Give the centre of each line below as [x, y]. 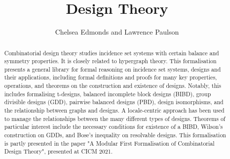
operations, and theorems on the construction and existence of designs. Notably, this [113, 86]
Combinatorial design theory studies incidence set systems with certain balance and [112, 53]
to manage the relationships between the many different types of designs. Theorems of [115, 118]
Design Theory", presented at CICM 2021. [58, 151]
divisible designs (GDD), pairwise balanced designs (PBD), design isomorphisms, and [114, 102]
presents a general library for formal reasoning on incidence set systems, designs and [113, 69]
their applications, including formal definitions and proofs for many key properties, [111, 77]
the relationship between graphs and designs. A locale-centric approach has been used [114, 110]
